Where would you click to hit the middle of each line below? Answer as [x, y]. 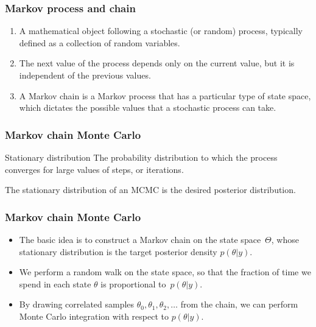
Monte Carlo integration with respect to [94, 316]
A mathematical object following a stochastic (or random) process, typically [161, 31]
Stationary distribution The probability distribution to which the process [141, 157]
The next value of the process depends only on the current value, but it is [157, 63]
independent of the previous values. [85, 75]
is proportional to [133, 283]
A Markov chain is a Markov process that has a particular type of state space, [165, 95]
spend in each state [55, 283]
